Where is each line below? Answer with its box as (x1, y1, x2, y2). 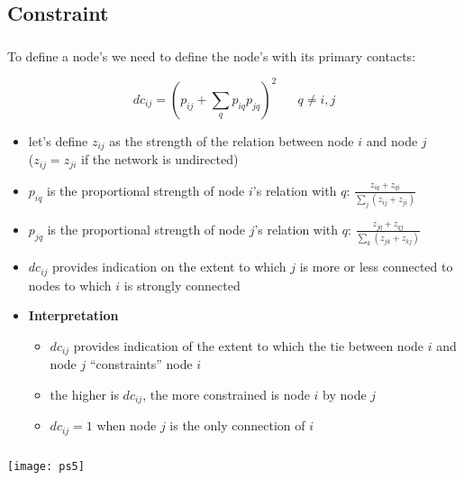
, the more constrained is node (142, 384, 310, 403)
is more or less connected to (299, 257, 453, 276)
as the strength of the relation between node (109, 131, 354, 150)
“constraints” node (89, 355, 193, 374)
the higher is (50, 384, 119, 403)
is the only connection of (169, 416, 305, 435)
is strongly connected (123, 275, 241, 294)
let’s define (28, 131, 88, 150)
